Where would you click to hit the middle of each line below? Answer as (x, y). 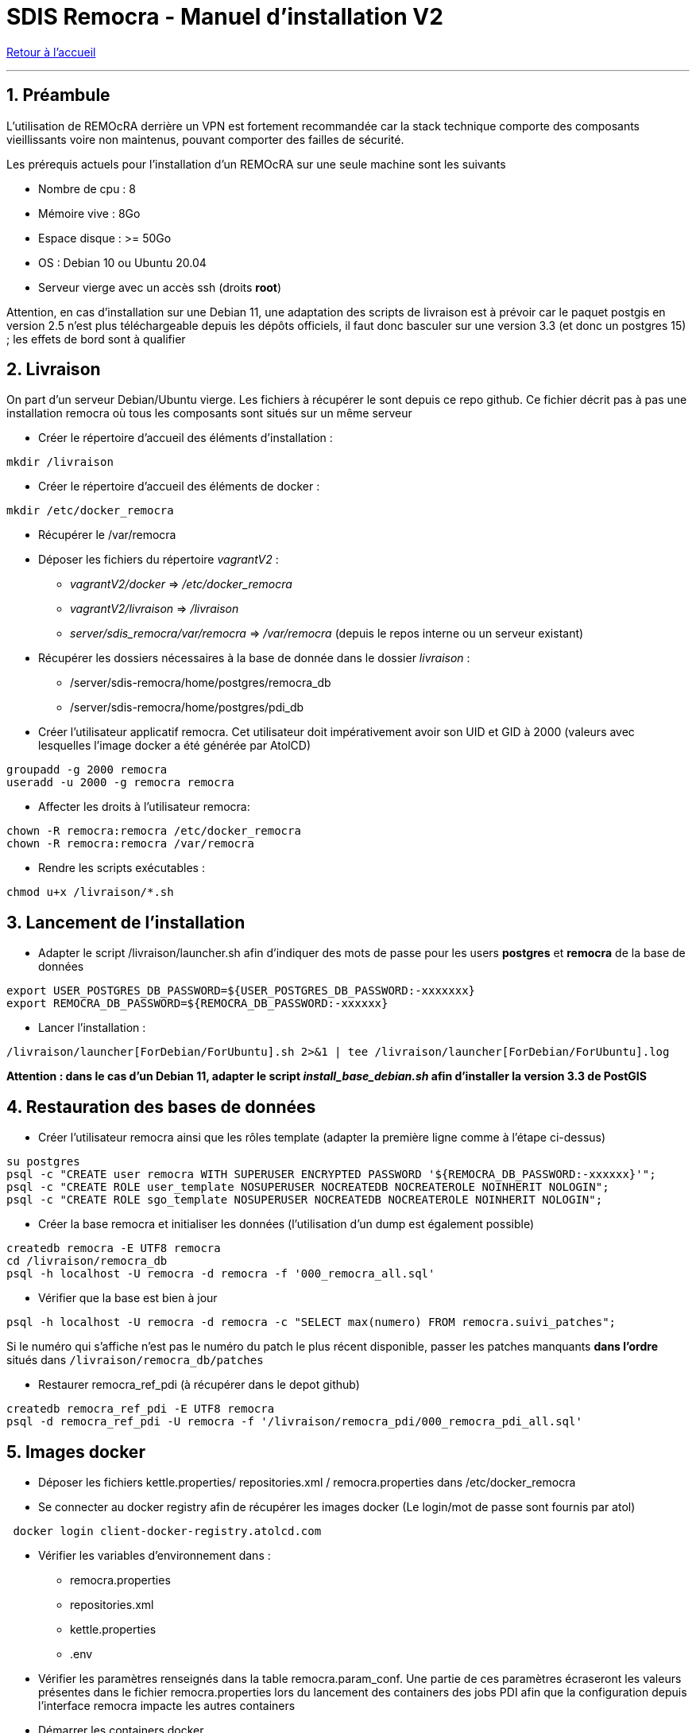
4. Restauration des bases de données (161, 1107)
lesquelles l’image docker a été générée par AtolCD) (174, 746)
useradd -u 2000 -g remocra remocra (120, 783)
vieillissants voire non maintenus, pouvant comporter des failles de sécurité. (205, 139)
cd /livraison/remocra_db (87, 1261)
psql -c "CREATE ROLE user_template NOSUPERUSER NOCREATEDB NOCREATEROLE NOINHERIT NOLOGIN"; (308, 1187)
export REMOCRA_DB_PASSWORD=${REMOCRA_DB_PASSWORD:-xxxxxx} (197, 1004)
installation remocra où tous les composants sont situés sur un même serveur (209, 413)
